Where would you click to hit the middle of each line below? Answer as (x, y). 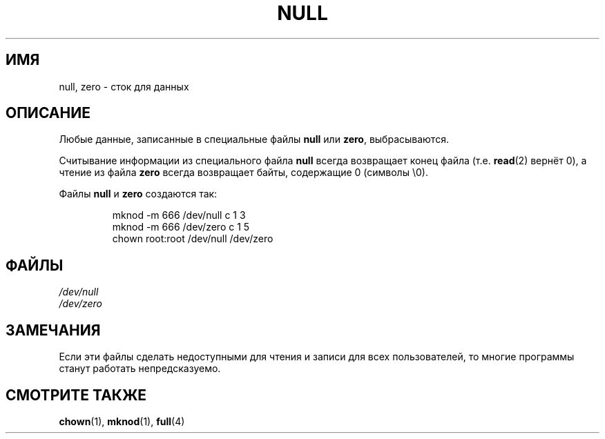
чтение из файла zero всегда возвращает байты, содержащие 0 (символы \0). (243, 173)
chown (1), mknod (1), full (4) (122, 421)
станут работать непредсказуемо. (140, 369)
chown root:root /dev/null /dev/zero (193, 239)
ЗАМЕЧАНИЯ (53, 330)
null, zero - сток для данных (124, 86)
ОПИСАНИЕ (48, 113)
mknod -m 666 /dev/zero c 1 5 (181, 227)
